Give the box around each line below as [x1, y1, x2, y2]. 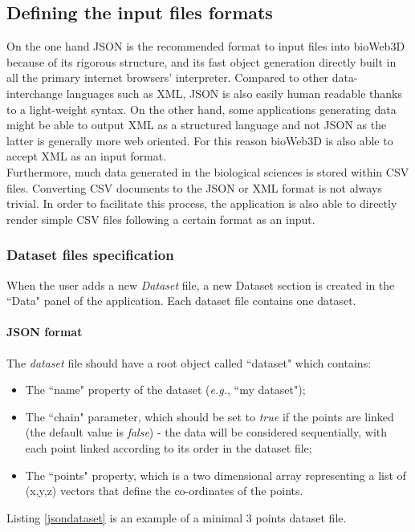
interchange [6, 84, 63, 101]
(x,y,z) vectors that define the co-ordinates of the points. [25, 482, 303, 499]
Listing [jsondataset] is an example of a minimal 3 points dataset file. [6, 509, 347, 526]
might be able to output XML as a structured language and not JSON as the [6, 116, 387, 133]
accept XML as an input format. [6, 148, 167, 164]
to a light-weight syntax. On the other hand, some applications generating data [6, 100, 397, 117]
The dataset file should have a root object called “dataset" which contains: [6, 354, 372, 371]
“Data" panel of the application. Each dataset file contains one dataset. [6, 292, 356, 309]
